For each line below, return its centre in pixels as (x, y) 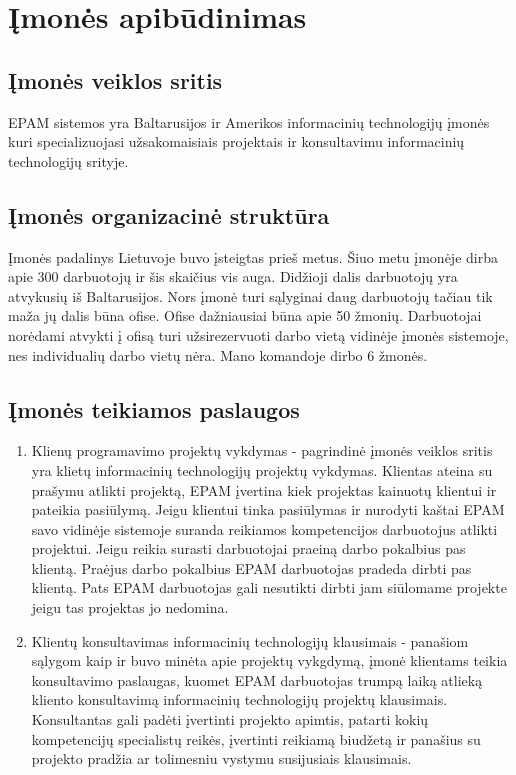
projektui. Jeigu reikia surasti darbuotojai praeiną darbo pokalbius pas (248, 548)
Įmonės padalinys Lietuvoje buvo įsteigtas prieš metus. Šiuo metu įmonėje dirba (253, 256)
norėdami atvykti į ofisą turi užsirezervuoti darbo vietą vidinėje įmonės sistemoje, (258, 334)
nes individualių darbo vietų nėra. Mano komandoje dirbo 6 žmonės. (218, 354)
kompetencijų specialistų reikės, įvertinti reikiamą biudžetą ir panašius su (256, 738)
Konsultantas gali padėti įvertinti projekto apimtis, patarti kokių (230, 719)
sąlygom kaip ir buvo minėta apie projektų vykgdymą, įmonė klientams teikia (269, 660)
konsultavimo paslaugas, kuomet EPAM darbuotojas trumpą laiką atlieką (257, 679)
